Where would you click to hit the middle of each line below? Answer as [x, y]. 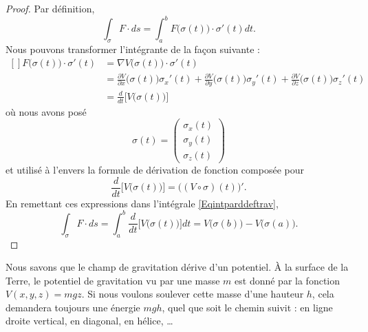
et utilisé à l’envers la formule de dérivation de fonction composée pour [155, 169]
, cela [323, 294]
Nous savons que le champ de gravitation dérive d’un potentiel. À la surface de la [177, 267]
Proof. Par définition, [50, 8]
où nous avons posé [46, 111]
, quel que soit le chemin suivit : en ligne [247, 307]
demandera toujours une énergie [73, 307]
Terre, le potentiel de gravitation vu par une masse [113, 280]
